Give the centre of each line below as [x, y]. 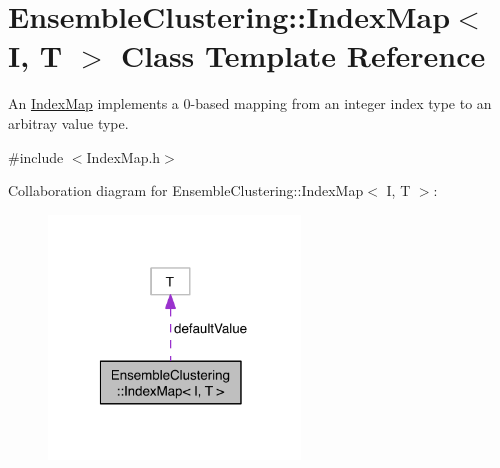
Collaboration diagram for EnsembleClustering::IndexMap [186, 190]
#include [36, 156]
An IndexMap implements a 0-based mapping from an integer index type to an [250, 103]
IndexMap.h [123, 156]
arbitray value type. [68, 122]
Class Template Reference [303, 55]
